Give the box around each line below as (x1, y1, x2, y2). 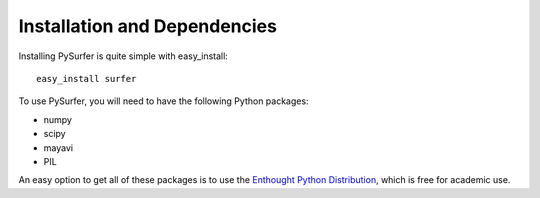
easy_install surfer (36, 73, 137, 84)
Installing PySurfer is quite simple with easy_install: (18, 50, 229, 62)
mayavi (43, 141, 74, 154)
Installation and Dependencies (18, 15, 277, 37)
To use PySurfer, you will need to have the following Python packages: (18, 95, 309, 107)
